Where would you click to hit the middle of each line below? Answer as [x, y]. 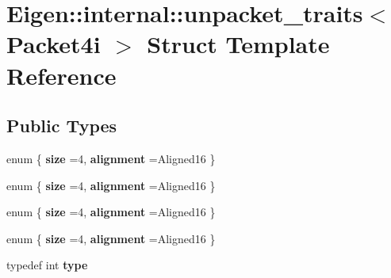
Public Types [62, 126]
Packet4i [54, 44]
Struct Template [238, 44]
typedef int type [47, 265]
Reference [61, 75]
